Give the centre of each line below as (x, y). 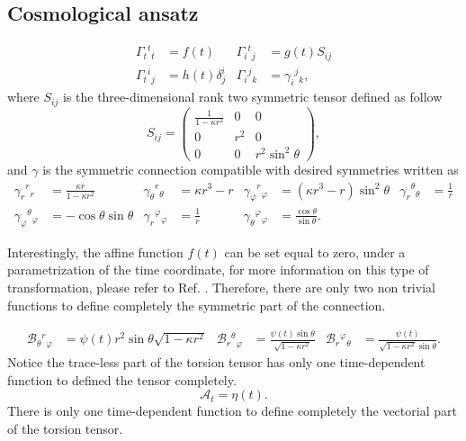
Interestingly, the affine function (95, 252)
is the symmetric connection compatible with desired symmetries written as (251, 169)
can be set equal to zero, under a (315, 252)
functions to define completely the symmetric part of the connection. (197, 305)
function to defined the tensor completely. (122, 379)
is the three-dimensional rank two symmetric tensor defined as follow (252, 97)
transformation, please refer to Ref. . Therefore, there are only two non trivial (221, 287)
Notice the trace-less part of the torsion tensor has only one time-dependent (216, 362)
